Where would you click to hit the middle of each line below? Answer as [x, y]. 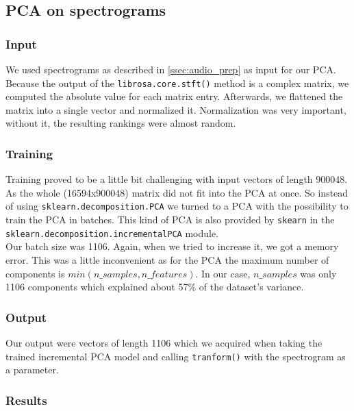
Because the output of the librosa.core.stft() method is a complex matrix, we [177, 83]
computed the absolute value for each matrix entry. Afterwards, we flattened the [174, 96]
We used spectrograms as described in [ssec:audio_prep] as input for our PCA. [171, 69]
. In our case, [223, 273]
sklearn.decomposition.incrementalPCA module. [112, 233]
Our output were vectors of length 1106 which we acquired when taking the [164, 342]
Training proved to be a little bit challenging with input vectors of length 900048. [177, 179]
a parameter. [32, 370]
